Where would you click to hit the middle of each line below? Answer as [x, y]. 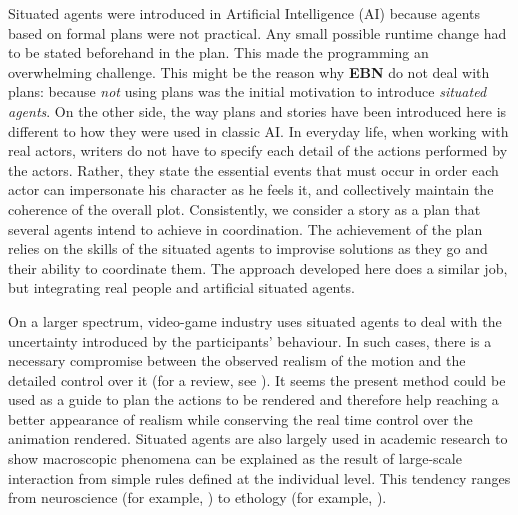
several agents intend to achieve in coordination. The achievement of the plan [245, 228]
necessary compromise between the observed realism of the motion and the [237, 360]
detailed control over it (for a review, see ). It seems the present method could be [257, 379]
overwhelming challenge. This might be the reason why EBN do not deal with [249, 71]
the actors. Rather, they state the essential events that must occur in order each [253, 169]
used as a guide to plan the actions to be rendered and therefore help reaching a [253, 399]
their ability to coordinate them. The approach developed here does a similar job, [258, 267]
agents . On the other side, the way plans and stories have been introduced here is [257, 110]
